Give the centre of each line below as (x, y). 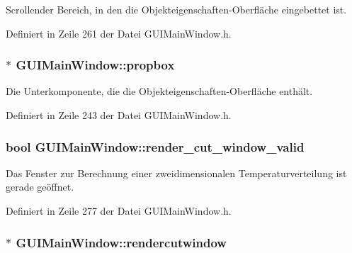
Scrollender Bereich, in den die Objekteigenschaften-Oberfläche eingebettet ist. (176, 9)
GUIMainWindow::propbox (95, 65)
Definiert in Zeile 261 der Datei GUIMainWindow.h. (119, 33)
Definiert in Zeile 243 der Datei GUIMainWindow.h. (119, 115)
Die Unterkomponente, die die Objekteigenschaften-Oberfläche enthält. (159, 91)
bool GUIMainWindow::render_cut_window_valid (155, 146)
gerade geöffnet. (40, 187)
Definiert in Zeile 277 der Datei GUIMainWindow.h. (119, 210)
